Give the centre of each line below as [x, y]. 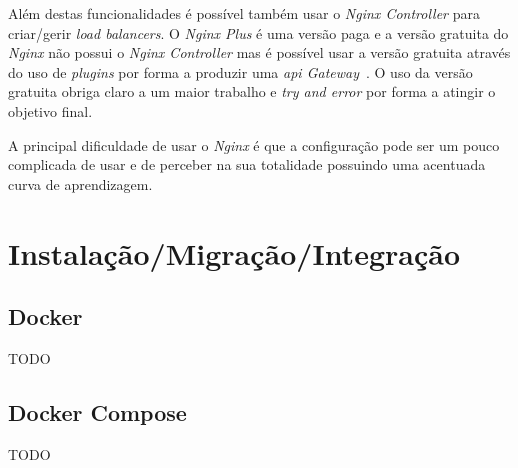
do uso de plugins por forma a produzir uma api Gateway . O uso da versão [240, 71]
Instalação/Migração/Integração [234, 252]
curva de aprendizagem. [80, 183]
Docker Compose [97, 411]
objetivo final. [50, 110]
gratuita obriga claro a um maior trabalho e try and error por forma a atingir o [252, 91]
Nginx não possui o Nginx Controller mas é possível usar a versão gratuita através [259, 52]
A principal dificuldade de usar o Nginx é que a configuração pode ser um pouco [254, 144]
